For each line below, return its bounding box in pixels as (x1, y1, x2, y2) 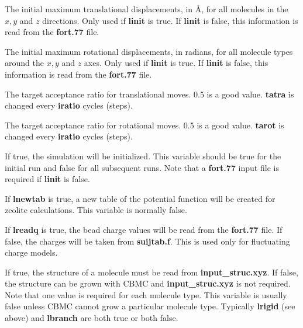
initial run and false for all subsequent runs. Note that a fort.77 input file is (5, 161, 279, 173)
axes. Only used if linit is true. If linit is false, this (84, 57, 268, 69)
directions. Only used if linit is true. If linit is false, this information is (42, 14, 298, 26)
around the (5, 57, 44, 69)
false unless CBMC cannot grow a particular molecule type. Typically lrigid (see (5, 300, 295, 312)
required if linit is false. (5, 173, 90, 185)
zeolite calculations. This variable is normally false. (5, 204, 187, 216)
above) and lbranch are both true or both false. (5, 312, 178, 324)
